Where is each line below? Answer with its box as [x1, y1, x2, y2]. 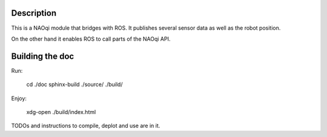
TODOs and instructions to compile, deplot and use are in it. [11, 122, 160, 130]
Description [11, 8, 57, 18]
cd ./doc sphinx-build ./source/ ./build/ [26, 81, 123, 88]
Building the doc [11, 51, 74, 61]
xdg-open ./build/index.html [26, 108, 96, 115]
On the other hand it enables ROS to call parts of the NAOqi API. [11, 35, 171, 42]
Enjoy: [11, 95, 27, 102]
